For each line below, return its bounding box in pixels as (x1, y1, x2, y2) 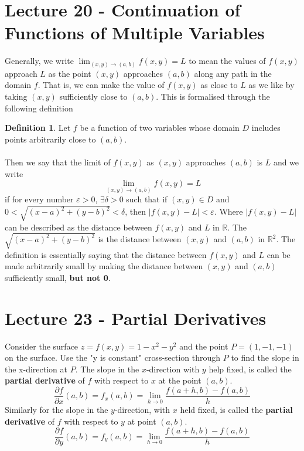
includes (251, 121, 281, 134)
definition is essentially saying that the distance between (5, 248, 207, 260)
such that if (126, 193, 168, 205)
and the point (179, 340, 228, 352)
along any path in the (194, 67, 272, 79)
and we (273, 155, 299, 168)
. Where (214, 205, 243, 218)
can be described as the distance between (5, 221, 152, 233)
